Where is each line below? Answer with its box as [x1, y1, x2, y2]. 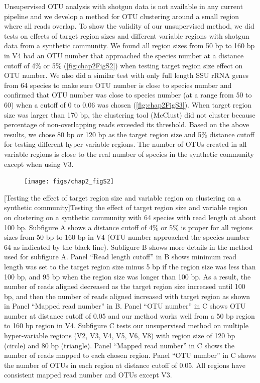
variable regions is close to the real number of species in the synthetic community [4, 148, 254, 159]
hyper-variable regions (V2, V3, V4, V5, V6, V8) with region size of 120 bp [4, 330, 235, 341]
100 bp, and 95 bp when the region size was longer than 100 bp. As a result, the [4, 271, 251, 281]
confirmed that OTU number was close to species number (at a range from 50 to [4, 89, 252, 100]
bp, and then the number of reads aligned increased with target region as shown [4, 291, 250, 301]
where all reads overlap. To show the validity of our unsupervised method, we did [4, 21, 254, 31]
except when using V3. [4, 158, 74, 169]
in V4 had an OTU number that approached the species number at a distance [4, 50, 244, 60]
